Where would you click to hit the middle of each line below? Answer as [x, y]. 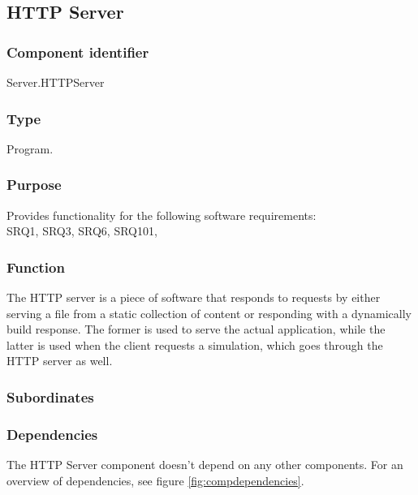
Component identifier [78, 52]
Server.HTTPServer [56, 82]
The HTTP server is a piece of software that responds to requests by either [194, 297]
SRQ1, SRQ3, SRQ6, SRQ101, [82, 231]
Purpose [34, 185]
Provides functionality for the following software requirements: [162, 215]
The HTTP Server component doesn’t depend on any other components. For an [205, 465]
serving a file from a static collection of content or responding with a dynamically [209, 313]
